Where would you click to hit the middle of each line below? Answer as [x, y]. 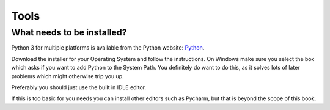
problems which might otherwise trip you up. [68, 76]
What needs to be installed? [69, 32]
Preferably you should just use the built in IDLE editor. [79, 87]
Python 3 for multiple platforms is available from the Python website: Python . [108, 48]
